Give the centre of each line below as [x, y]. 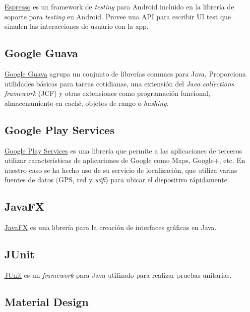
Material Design [47, 301]
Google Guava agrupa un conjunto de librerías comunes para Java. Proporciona [125, 73]
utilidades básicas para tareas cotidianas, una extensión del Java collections [119, 83]
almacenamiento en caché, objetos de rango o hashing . [87, 103]
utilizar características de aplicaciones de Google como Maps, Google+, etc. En [125, 160]
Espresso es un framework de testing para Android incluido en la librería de [119, 6]
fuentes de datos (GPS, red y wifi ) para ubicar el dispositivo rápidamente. [117, 180]
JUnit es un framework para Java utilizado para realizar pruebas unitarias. [118, 274]
